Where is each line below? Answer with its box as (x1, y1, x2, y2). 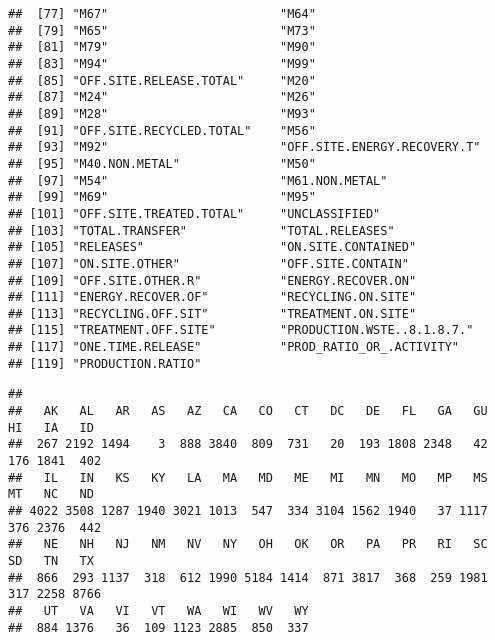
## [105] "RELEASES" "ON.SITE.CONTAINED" (8, 240, 417, 255)
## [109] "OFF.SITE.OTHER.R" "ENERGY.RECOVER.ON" (8, 273, 417, 288)
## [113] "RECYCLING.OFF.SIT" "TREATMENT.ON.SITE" (8, 306, 417, 321)
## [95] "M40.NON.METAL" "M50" (8, 156, 316, 171)
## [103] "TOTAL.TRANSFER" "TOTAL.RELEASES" (8, 223, 395, 238)
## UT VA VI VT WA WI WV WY (8, 603, 309, 618)
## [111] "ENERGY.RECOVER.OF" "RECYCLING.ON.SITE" (8, 290, 417, 305)
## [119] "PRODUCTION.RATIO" (8, 356, 202, 371)
